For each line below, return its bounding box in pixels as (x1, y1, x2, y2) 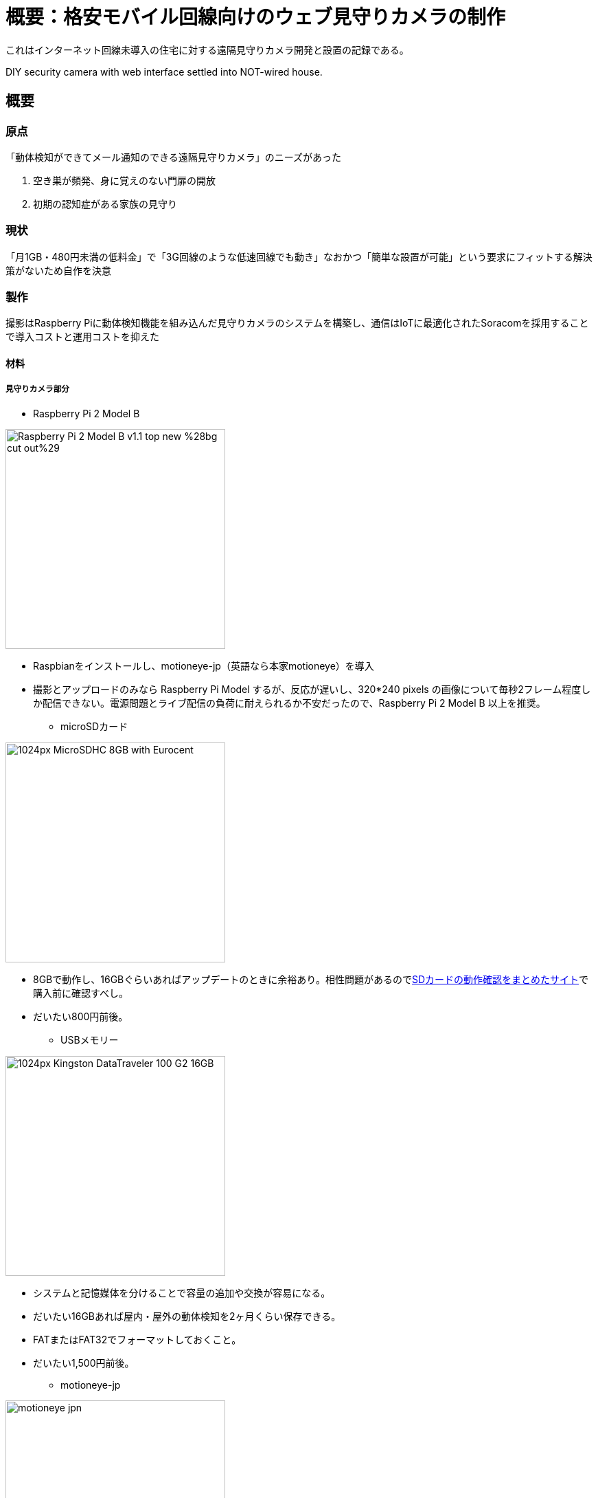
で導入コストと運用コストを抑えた (5, 331, 159, 343)
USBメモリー (60, 1033, 119, 1046)
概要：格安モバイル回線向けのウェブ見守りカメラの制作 (5, 5, 506, 29)
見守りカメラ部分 (5, 384, 69, 395)
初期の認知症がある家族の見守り (33, 197, 177, 210)
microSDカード (60, 720, 128, 732)
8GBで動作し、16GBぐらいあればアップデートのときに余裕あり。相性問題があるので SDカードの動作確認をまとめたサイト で (33, 973, 589, 985)
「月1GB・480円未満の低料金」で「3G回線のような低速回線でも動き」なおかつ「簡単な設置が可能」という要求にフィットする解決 (5, 250, 593, 263)
